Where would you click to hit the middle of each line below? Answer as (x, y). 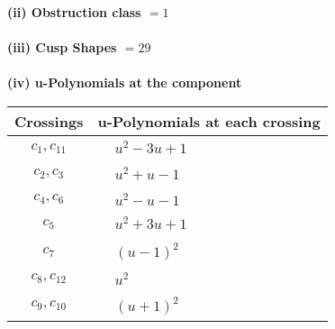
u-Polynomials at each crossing (209, 121)
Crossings (49, 121)
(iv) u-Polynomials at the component (125, 82)
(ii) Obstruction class (74, 12)
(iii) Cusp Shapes (62, 47)
